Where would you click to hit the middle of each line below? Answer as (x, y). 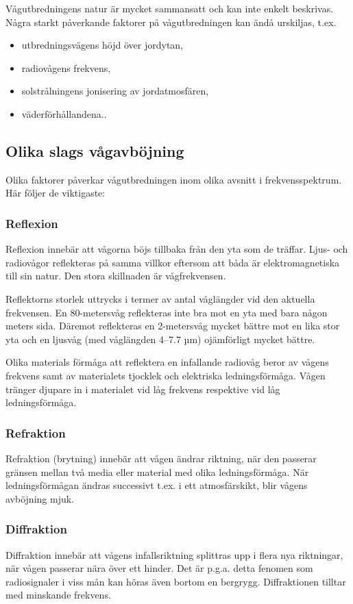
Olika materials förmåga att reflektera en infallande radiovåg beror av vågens (167, 362)
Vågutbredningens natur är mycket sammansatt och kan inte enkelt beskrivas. (170, 8)
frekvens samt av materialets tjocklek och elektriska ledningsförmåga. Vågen (166, 375)
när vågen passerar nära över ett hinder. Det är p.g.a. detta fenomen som (159, 568)
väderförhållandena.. (64, 113)
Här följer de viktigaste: (56, 193)
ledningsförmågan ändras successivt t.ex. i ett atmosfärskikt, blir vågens (157, 485)
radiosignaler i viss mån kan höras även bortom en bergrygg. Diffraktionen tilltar (176, 581)
